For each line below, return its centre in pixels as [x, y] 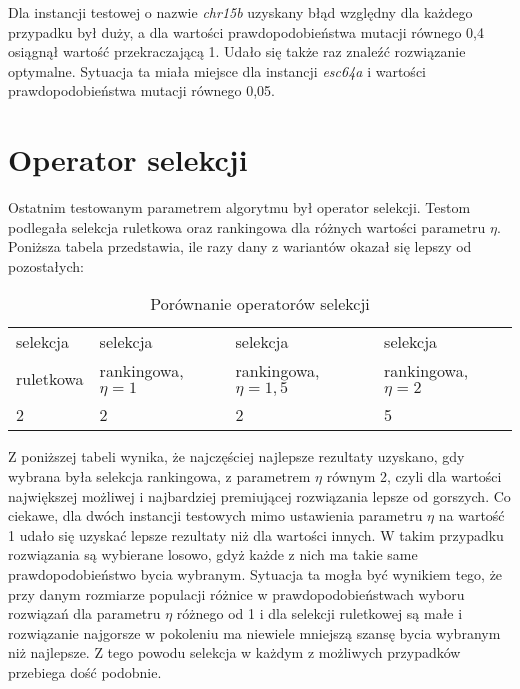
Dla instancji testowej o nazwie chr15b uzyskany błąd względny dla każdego [240, 12]
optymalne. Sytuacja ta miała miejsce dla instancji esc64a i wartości [217, 70]
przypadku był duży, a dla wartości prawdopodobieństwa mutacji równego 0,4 [246, 31]
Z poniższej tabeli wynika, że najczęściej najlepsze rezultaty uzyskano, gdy [236, 456]
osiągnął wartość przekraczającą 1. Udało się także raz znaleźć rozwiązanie [237, 51]
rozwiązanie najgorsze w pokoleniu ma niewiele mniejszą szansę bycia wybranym [254, 632]
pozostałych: [46, 265]
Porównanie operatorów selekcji [260, 304]
